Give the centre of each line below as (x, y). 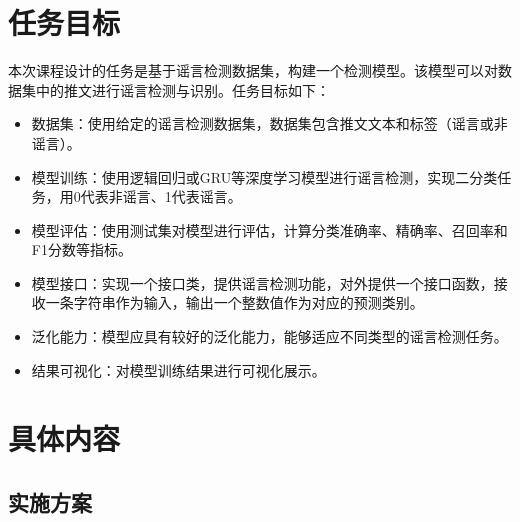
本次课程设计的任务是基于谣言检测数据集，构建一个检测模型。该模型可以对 (253, 70)
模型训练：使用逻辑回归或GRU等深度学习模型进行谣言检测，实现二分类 (264, 176)
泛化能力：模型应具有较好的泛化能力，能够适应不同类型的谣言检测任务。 (269, 336)
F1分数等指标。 (81, 249)
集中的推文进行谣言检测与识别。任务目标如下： (175, 89)
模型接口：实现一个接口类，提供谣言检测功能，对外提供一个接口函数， (262, 282)
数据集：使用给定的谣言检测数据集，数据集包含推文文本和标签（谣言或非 (269, 123)
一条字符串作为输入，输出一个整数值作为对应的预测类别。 (234, 302)
